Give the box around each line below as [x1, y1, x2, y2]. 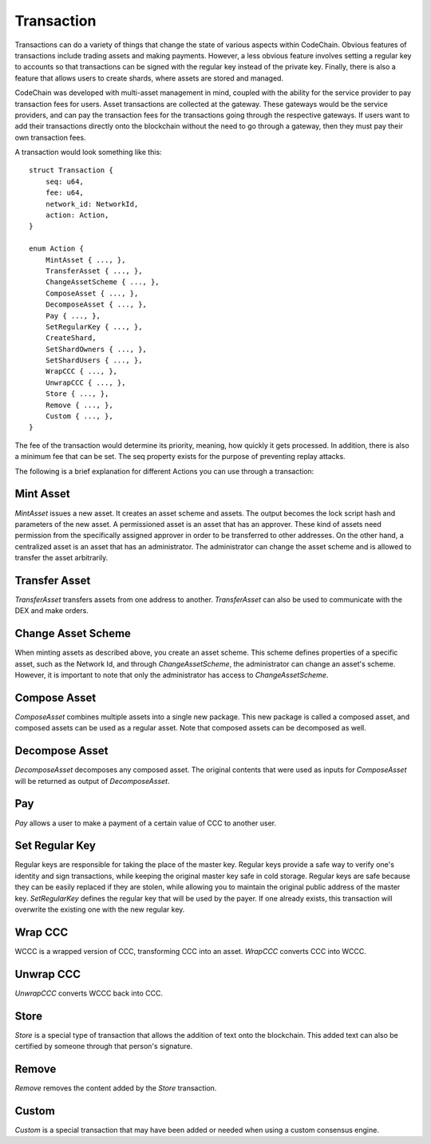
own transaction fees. [14, 133, 87, 142]
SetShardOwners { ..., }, [45, 344, 148, 354]
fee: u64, [45, 188, 84, 197]
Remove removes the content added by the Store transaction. [14, 1083, 217, 1093]
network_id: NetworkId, [45, 200, 139, 208]
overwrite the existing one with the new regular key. [14, 905, 185, 914]
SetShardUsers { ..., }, [45, 356, 143, 365]
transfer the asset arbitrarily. [14, 553, 109, 563]
